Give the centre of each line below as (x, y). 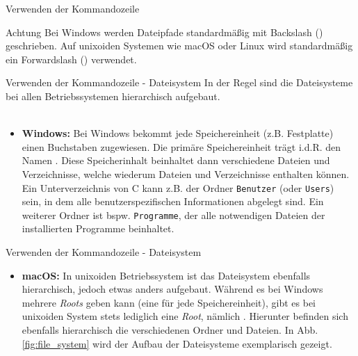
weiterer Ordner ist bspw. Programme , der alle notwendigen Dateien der (173, 215)
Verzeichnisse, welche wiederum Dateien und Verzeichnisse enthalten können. (186, 173)
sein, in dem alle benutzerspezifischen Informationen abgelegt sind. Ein (173, 201)
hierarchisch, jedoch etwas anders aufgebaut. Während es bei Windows (172, 289)
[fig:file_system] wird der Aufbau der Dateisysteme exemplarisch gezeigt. (177, 343)
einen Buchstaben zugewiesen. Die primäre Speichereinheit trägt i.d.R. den (181, 146)
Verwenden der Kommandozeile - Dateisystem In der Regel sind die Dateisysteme (179, 82)
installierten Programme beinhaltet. (98, 228)
